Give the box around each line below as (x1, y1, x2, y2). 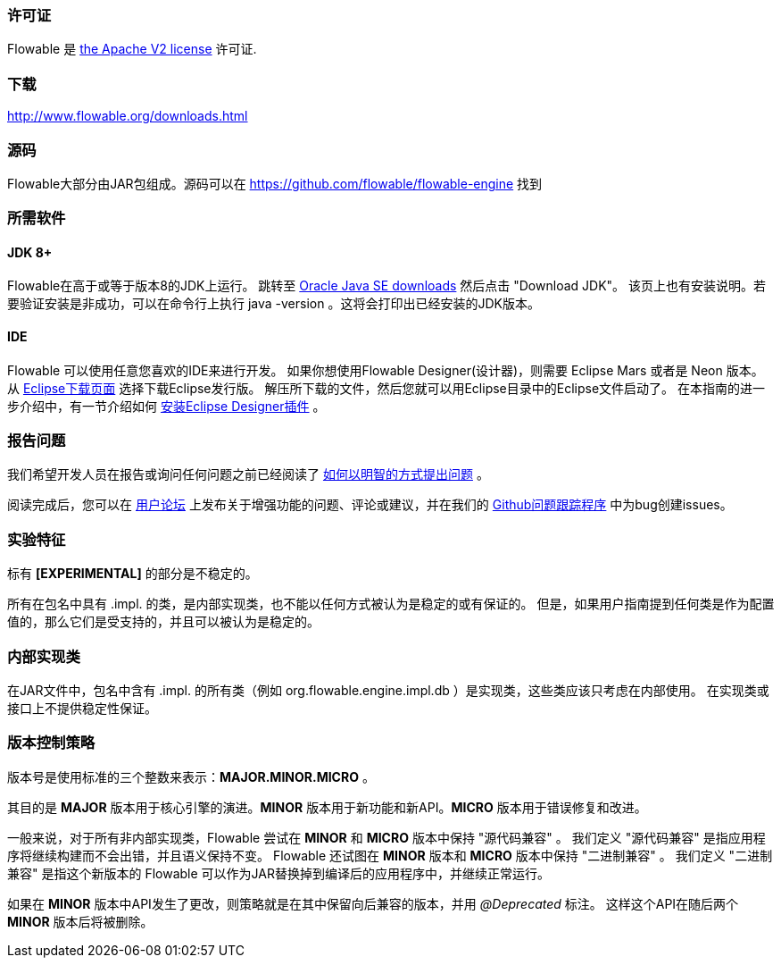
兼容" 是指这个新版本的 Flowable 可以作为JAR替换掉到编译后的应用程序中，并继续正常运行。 (7, 865, 550, 881)
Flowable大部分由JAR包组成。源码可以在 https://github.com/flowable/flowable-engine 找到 (7, 175, 543, 191)
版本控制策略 (7, 734, 96, 752)
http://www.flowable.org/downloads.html (7, 108, 248, 124)
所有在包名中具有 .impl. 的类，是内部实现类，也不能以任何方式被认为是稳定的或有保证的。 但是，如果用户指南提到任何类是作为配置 (7, 596, 775, 612)
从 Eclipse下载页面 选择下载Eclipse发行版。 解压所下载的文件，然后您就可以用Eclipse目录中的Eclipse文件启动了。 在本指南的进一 (7, 380, 766, 396)
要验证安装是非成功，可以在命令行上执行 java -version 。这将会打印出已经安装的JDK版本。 (7, 296, 540, 312)
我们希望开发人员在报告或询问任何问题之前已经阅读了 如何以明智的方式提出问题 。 (7, 466, 489, 482)
